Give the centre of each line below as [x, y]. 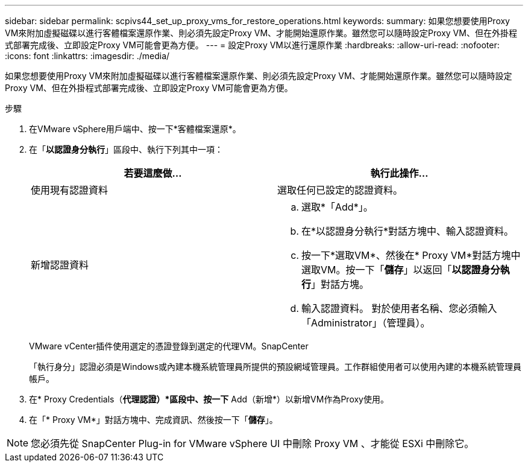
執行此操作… [399, 173]
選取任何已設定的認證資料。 [340, 190]
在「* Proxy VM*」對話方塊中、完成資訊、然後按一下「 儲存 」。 [153, 420]
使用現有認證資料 [70, 190]
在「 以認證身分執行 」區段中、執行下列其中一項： [126, 149]
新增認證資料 [60, 265]
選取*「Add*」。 [337, 207]
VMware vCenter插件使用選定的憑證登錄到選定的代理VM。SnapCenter [169, 346]
